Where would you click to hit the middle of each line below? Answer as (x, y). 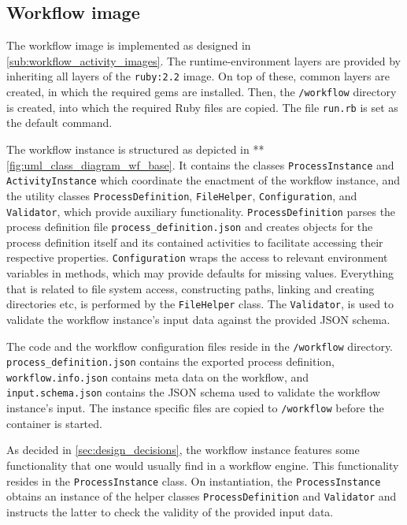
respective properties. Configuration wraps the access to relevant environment (197, 257)
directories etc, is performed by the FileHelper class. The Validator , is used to (200, 304)
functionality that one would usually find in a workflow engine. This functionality (203, 465)
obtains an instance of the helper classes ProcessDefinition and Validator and (202, 496)
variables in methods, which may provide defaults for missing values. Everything (200, 273)
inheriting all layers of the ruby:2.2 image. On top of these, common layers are (198, 76)
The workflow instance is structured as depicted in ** (135, 149)
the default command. (59, 123)
